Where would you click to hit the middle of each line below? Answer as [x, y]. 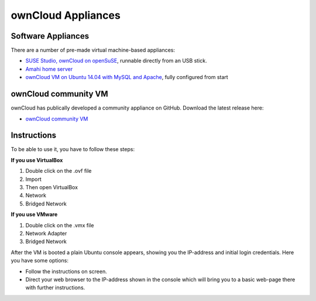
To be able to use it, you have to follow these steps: [73, 149]
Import [34, 179]
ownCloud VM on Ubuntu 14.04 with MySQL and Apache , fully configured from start [127, 77]
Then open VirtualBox [52, 187]
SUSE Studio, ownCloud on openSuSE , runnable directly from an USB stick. [116, 61]
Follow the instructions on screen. [66, 271]
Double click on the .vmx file [60, 225]
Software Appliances [50, 36]
